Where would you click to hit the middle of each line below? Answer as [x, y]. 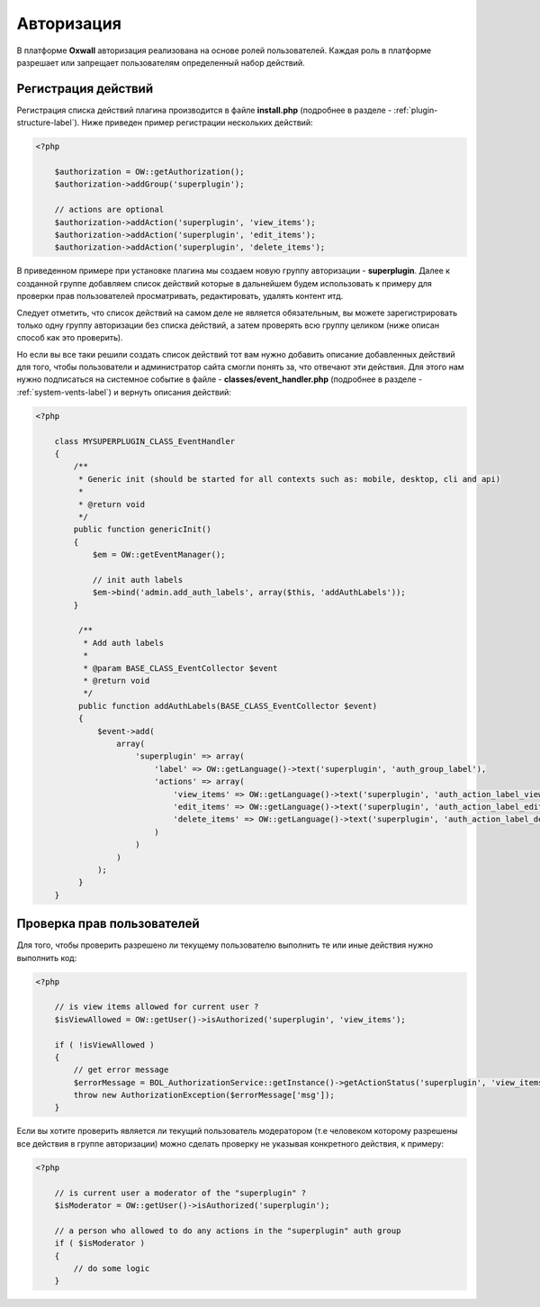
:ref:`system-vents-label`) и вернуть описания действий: [124, 392]
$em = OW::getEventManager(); [159, 555]
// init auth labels [138, 580]
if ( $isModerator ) [100, 1243]
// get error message [121, 1070]
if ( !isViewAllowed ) [104, 1044]
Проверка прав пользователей [108, 924]
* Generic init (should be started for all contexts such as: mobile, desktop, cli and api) [289, 479]
